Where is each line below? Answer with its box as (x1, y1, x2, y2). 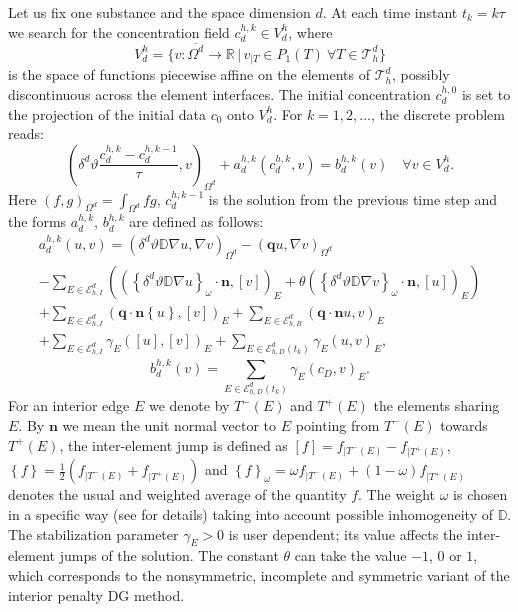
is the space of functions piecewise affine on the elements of (8, 64, 370, 85)
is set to (461, 83, 511, 104)
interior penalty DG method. (8, 584, 185, 605)
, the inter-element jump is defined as (59, 434, 288, 455)
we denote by (148, 395, 230, 416)
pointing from (295, 414, 380, 435)
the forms (8, 211, 67, 232)
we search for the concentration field (8, 21, 230, 42)
